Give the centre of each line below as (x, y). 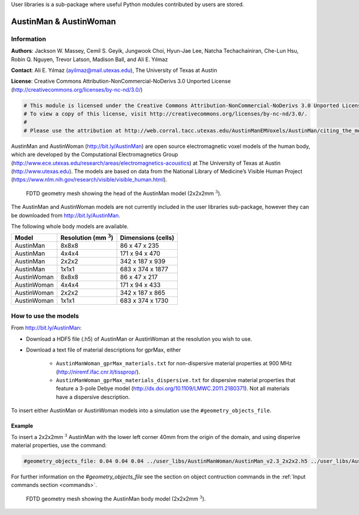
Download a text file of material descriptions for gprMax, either (104, 350)
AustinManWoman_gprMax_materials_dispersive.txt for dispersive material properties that (176, 380)
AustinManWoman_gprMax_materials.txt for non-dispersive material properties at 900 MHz (174, 363)
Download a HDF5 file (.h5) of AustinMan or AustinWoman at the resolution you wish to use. (139, 339)
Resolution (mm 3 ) (87, 237)
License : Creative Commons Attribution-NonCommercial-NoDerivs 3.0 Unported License (121, 81)
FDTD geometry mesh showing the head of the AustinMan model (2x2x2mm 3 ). (124, 193)
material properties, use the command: (59, 446)
